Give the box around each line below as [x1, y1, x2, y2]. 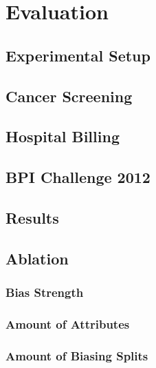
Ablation [5, 247, 69, 269]
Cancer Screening [5, 85, 133, 106]
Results [5, 206, 59, 228]
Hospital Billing [5, 126, 120, 147]
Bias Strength [5, 283, 84, 300]
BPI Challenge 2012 [5, 166, 151, 188]
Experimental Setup [5, 44, 151, 66]
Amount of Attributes [5, 315, 130, 332]
